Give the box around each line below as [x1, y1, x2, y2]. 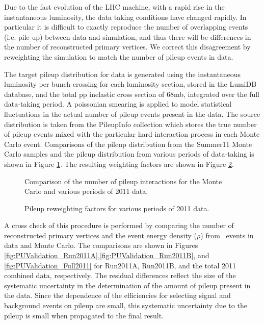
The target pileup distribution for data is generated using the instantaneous [4, 68, 241, 79]
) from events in [200, 230, 254, 240]
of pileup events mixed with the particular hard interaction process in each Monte [4, 129, 260, 139]
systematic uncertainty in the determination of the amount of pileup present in [4, 280, 251, 290]
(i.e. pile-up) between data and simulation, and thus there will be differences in [4, 31, 251, 42]
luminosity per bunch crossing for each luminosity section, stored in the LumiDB [4, 79, 257, 89]
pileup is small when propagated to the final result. [4, 310, 164, 320]
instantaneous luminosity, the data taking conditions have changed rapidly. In [4, 11, 247, 22]
